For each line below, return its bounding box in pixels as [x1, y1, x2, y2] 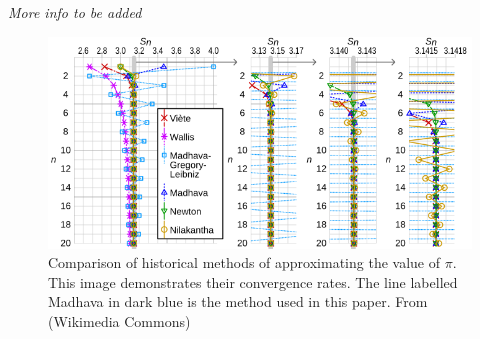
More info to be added [8, 2, 142, 22]
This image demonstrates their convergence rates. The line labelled [48, 271, 458, 292]
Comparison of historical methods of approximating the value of [48, 252, 440, 273]
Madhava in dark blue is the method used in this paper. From [48, 291, 428, 312]
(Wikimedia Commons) [48, 310, 191, 331]
